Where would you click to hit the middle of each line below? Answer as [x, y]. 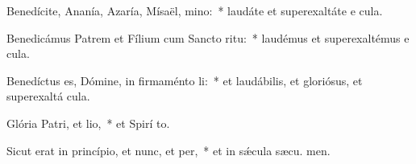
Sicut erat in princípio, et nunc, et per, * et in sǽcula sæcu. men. [168, 150]
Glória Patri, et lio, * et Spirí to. [88, 123]
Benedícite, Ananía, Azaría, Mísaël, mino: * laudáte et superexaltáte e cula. [195, 10]
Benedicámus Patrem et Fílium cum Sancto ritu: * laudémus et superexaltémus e [208, 37]
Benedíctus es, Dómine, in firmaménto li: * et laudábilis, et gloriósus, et [185, 80]
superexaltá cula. [48, 96]
